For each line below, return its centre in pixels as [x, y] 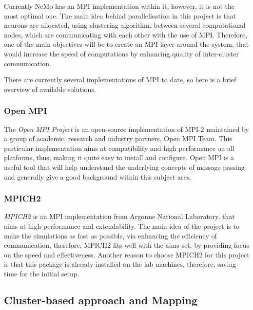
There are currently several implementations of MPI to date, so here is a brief [120, 80]
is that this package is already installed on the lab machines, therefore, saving [120, 264]
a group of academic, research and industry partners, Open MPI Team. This [118, 138]
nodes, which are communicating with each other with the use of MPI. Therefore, [126, 34]
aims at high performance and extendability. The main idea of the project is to [122, 226]
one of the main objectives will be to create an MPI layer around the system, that [126, 44]
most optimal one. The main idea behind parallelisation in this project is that [120, 15]
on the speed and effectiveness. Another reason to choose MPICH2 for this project [127, 254]
